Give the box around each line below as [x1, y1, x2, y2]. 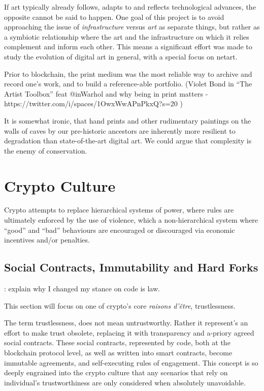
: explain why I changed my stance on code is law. [4, 283, 160, 294]
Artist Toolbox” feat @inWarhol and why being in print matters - [4, 88, 208, 99]
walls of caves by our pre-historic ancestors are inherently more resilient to [4, 125, 236, 136]
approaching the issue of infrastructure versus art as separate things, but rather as [4, 21, 260, 32]
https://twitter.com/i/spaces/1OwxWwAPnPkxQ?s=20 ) [4, 98, 183, 109]
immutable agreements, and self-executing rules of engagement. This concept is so [4, 357, 258, 368]
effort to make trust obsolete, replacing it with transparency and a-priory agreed [4, 327, 254, 338]
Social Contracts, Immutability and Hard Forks [4, 259, 258, 275]
